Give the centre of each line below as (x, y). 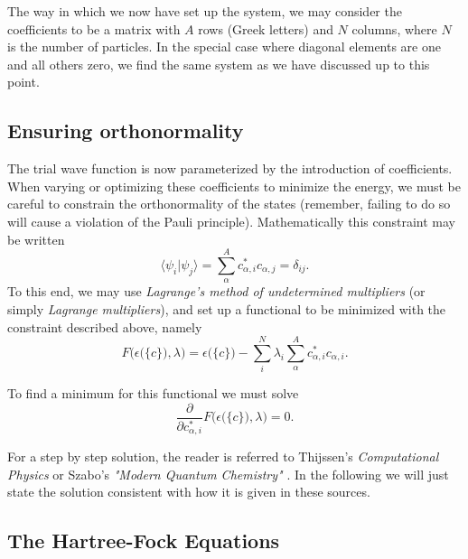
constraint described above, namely (105, 326)
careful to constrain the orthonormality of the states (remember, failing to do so (229, 204)
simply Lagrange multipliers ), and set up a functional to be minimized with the (227, 308)
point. (23, 82)
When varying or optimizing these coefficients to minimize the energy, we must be (234, 186)
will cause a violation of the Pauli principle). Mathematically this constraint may (231, 221)
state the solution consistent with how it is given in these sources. (189, 492)
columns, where (394, 28)
